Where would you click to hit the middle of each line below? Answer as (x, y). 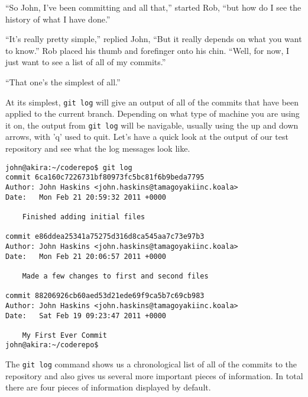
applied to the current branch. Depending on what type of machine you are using (153, 113)
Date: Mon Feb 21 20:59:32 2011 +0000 (86, 197)
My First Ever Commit (64, 335)
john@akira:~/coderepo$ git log (69, 167)
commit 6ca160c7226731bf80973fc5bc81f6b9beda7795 (105, 177)
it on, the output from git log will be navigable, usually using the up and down (152, 125)
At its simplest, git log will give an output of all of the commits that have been (152, 102)
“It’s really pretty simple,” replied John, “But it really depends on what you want (154, 39)
